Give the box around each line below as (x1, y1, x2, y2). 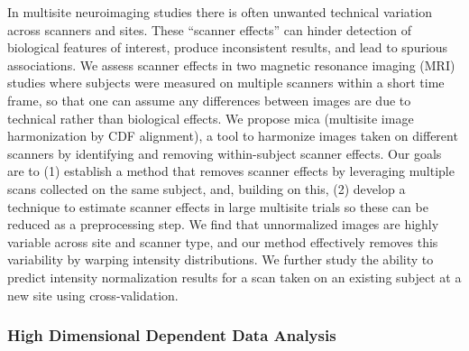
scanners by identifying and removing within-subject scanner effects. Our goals (7, 143, 442, 162)
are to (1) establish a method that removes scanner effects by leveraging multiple (7, 162, 455, 180)
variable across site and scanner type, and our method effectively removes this (7, 232, 438, 251)
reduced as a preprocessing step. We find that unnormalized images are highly (7, 215, 439, 234)
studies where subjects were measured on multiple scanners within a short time (7, 73, 445, 92)
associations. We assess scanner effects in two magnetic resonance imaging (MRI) (7, 55, 455, 74)
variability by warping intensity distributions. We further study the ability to (7, 250, 434, 269)
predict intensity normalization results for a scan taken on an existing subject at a (7, 267, 462, 286)
